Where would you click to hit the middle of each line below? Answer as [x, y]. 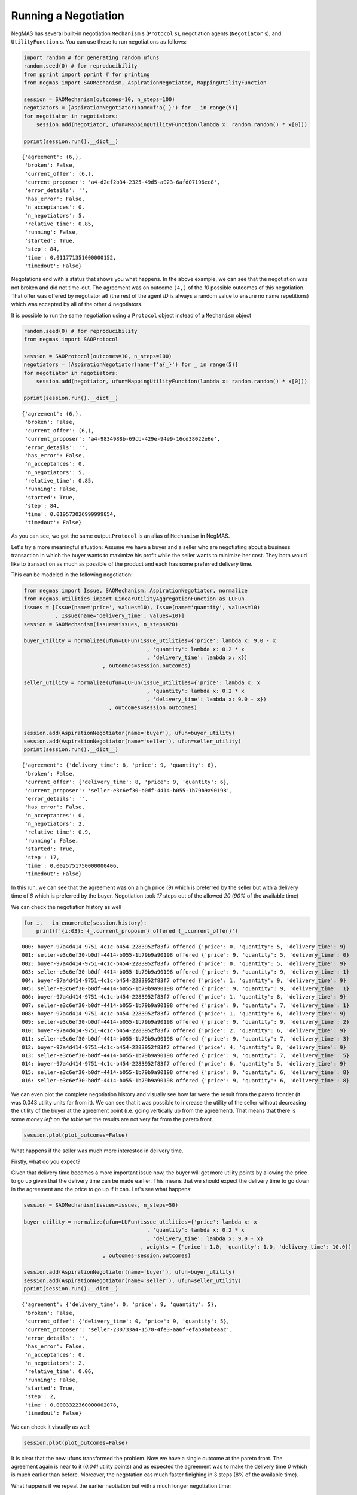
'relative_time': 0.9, [58, 832]
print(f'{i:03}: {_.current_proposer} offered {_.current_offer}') [137, 931]
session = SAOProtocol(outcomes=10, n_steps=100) [98, 356]
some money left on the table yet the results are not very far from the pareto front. [112, 1119]
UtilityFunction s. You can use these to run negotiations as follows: [99, 41]
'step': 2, [41, 1397]
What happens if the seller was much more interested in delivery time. [97, 1151]
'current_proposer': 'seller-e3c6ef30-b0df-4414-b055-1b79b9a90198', [129, 790]
